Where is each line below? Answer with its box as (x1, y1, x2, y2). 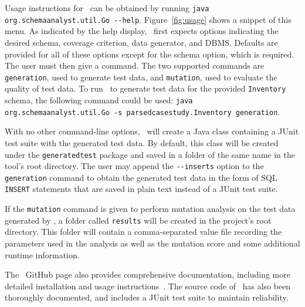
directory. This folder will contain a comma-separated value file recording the (5, 225, 282, 238)
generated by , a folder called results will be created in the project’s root (5, 214, 272, 226)
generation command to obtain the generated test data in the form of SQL (5, 171, 277, 183)
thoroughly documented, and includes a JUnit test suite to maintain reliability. (5, 291, 289, 303)
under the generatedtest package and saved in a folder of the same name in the (5, 148, 296, 160)
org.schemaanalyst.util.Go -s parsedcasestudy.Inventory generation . (5, 105, 280, 117)
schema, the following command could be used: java (5, 94, 193, 106)
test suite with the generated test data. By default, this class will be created (5, 136, 279, 149)
